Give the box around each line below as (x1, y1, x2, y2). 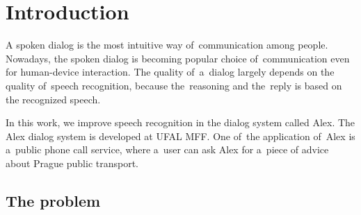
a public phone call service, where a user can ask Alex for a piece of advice (6, 142, 329, 157)
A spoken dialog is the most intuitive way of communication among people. (6, 37, 328, 52)
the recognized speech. (6, 92, 101, 106)
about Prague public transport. (6, 155, 139, 170)
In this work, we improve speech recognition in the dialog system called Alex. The (6, 115, 355, 130)
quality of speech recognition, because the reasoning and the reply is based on (6, 78, 342, 92)
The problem (6, 189, 101, 211)
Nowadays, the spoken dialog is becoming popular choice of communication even (6, 51, 350, 65)
